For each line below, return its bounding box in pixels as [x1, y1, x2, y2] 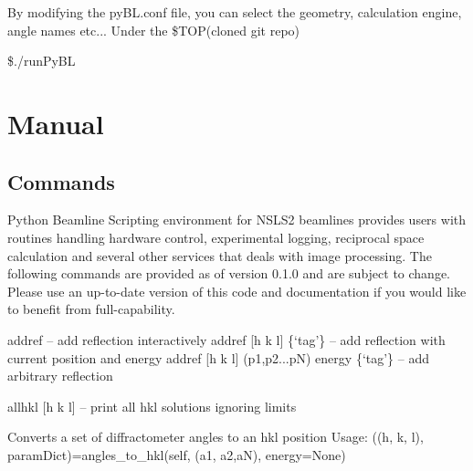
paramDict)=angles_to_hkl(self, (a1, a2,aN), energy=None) [7, 445, 346, 464]
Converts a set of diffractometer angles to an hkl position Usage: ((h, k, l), [7, 427, 424, 446]
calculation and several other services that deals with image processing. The [7, 246, 432, 265]
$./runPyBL [7, 51, 76, 70]
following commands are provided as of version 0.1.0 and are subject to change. [7, 264, 451, 283]
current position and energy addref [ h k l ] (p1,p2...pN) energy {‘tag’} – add [7, 348, 429, 367]
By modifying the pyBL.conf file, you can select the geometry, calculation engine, [7, 3, 462, 21]
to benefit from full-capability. [7, 299, 175, 319]
